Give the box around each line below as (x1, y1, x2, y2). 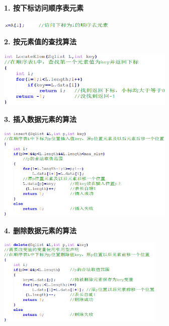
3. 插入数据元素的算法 (4, 114, 76, 124)
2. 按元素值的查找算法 (4, 36, 76, 47)
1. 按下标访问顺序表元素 (4, 3, 83, 13)
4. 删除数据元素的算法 (4, 225, 76, 235)
